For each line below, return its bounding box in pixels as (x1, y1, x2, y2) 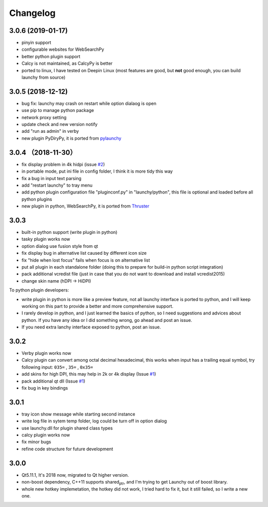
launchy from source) (21, 75, 66, 81)
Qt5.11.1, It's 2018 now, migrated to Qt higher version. (21, 472, 129, 478)
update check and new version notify (21, 121, 98, 127)
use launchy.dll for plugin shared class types (21, 425, 113, 431)
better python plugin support (21, 53, 80, 59)
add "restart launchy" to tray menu (21, 182, 93, 188)
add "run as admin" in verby (21, 128, 79, 134)
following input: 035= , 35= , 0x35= (21, 364, 93, 370)
